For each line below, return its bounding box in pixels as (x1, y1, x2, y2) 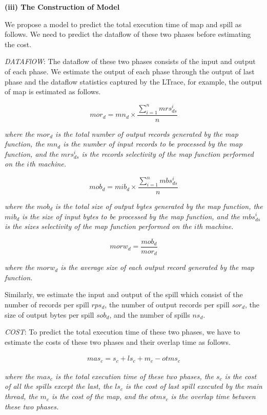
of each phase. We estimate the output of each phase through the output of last (5, 66, 255, 76)
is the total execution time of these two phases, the (55, 370, 214, 381)
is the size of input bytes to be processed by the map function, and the (22, 211, 240, 221)
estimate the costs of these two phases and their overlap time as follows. (5, 336, 231, 347)
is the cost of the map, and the (51, 391, 148, 402)
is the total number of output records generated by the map (55, 128, 238, 139)
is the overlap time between (171, 391, 256, 402)
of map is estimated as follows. (5, 86, 101, 97)
